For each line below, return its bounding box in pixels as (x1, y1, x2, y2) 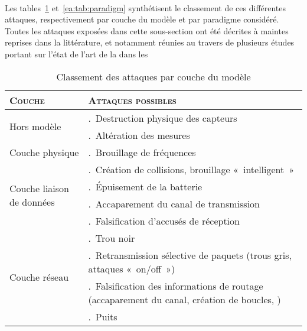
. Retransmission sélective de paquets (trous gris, (88, 248, 292, 262)
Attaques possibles (88, 93, 177, 107)
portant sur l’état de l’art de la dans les (5, 47, 148, 60)
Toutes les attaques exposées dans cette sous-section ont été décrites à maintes (5, 24, 289, 37)
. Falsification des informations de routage (88, 278, 263, 293)
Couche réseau (9, 270, 69, 284)
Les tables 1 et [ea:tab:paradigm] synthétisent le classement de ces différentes (5, 1, 286, 14)
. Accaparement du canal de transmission (88, 196, 260, 210)
